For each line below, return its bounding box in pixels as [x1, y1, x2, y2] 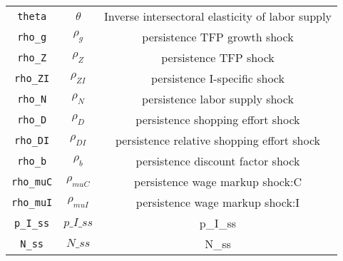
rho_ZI [14, 72, 50, 84]
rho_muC [11, 175, 53, 188]
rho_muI [11, 196, 53, 208]
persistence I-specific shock [150, 70, 285, 86]
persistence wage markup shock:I [135, 194, 300, 210]
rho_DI [14, 134, 50, 146]
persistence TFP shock [161, 49, 275, 66]
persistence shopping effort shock [135, 111, 300, 128]
